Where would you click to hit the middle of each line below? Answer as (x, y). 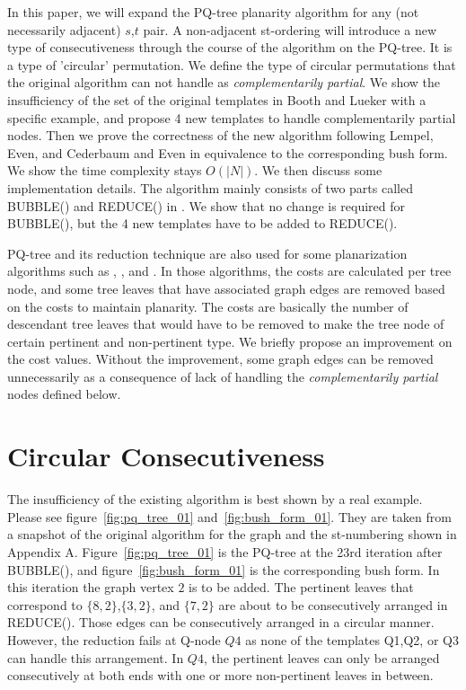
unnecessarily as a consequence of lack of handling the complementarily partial (223, 376)
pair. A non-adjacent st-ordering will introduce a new (290, 29)
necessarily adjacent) (64, 29)
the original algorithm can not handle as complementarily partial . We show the (224, 82)
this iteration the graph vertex (91, 587)
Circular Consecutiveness (166, 456)
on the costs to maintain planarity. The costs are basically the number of (208, 306)
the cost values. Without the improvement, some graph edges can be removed (220, 359)
